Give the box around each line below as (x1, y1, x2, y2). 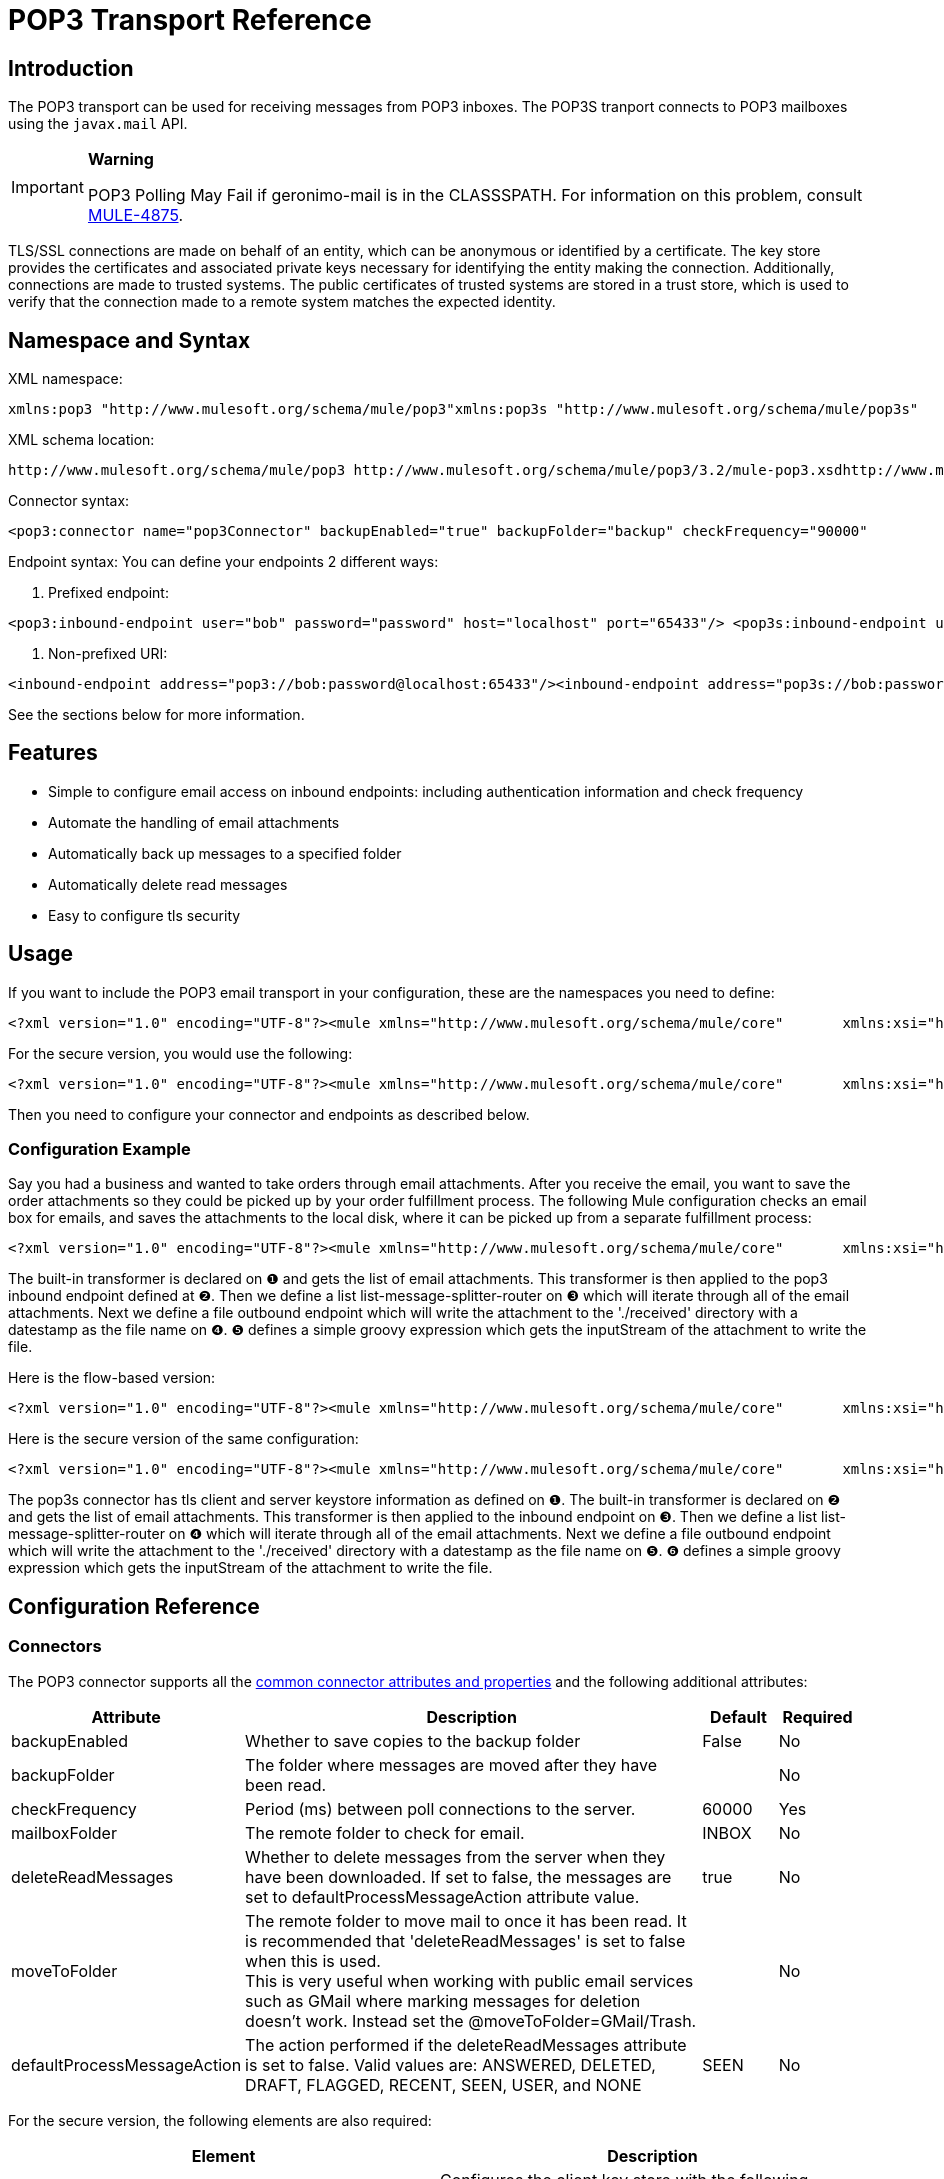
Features (8, 740, 98, 766)
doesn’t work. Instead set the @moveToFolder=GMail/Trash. (245, 2010, 697, 2031)
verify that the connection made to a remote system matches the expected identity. (8, 293, 556, 311)
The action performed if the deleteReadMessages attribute (245, 2034, 687, 2055)
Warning (87, 149, 154, 170)
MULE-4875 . (87, 205, 184, 226)
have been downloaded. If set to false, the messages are (245, 1866, 672, 1887)
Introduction (8, 55, 134, 81)
